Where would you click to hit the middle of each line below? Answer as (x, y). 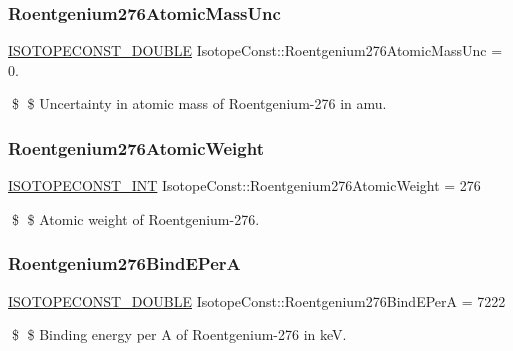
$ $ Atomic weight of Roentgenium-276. (135, 218)
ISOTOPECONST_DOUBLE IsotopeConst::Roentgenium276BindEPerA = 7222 (257, 300)
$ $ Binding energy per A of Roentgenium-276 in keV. (179, 334)
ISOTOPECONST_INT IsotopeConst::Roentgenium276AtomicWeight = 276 (244, 185)
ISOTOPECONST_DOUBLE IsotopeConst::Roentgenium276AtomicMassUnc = (255, 50)
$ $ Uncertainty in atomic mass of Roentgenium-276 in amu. (199, 103)
